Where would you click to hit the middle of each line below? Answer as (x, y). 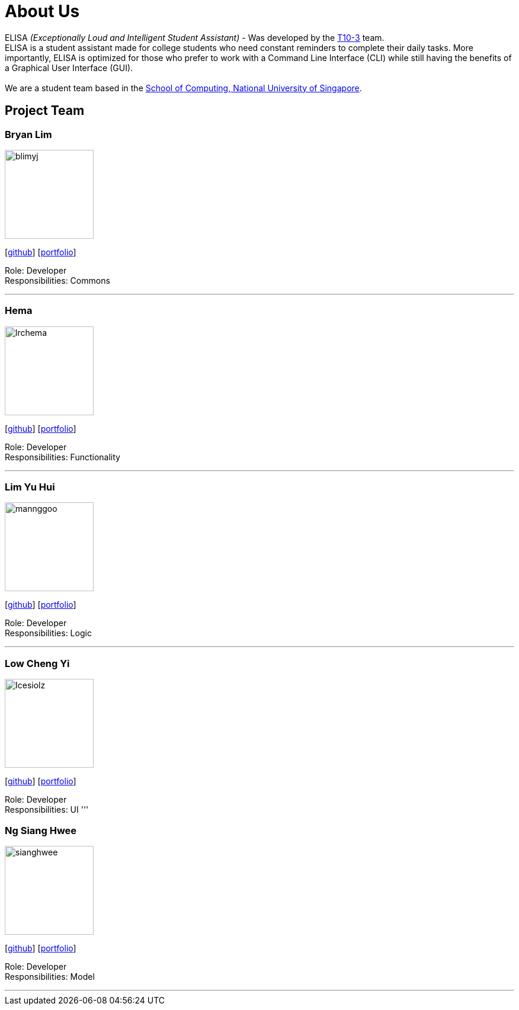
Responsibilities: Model (50, 976)
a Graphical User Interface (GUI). (69, 68)
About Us (42, 11)
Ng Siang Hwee (41, 830)
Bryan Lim (28, 134)
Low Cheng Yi (37, 663)
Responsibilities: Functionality (63, 457)
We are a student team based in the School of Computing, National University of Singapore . (183, 88)
